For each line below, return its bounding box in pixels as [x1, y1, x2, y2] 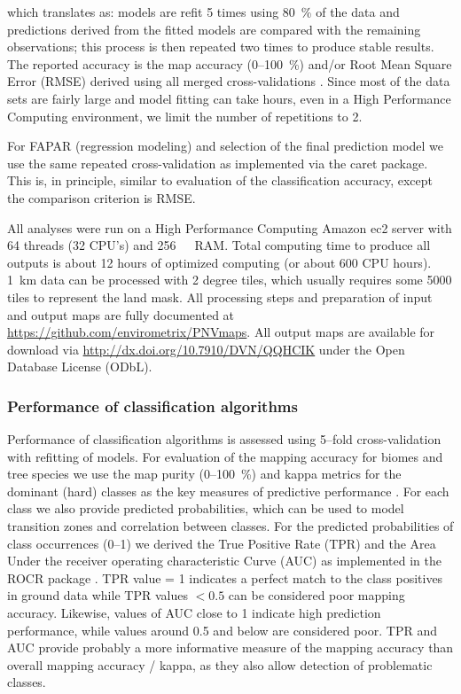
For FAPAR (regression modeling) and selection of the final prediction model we [7, 136, 443, 155]
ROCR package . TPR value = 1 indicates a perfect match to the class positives [7, 568, 443, 587]
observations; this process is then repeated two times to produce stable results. [7, 37, 434, 56]
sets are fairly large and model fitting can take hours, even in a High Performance [7, 89, 451, 107]
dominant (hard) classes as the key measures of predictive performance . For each [7, 481, 449, 500]
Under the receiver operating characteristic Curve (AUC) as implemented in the [7, 551, 441, 570]
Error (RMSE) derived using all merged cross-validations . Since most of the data [7, 72, 450, 90]
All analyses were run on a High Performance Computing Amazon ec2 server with [7, 218, 452, 237]
